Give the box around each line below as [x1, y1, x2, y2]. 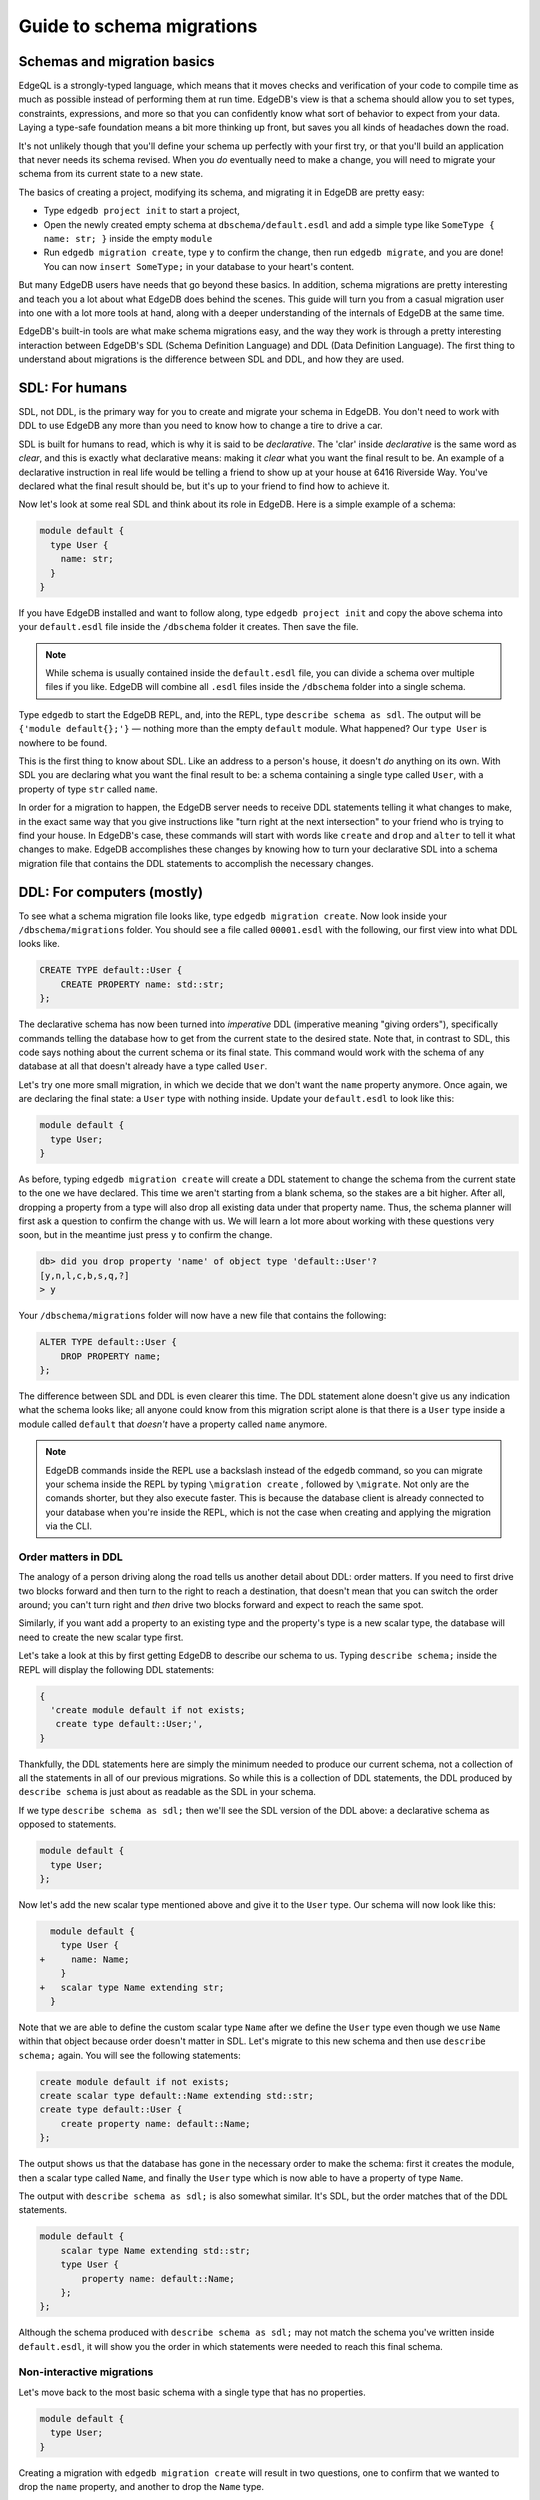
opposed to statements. [18, 1818, 117, 1830]
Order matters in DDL [18, 1550, 124, 1564]
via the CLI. [45, 1520, 92, 1532]
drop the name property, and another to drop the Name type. [18, 2481, 265, 2492]
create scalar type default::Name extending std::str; [39, 2090, 314, 2102]
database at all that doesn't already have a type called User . [18, 1060, 268, 1072]
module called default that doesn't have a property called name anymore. [18, 1418, 328, 1430]
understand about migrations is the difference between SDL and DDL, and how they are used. [18, 353, 405, 365]
